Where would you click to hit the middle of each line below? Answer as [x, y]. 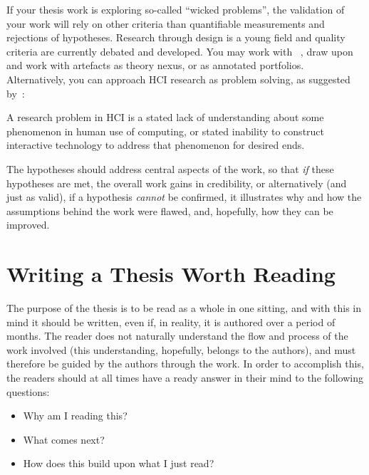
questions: [28, 391]
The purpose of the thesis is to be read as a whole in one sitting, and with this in [184, 308]
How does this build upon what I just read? [119, 463]
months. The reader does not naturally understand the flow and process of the [177, 336]
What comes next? [64, 439]
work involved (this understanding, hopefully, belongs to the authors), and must [181, 349]
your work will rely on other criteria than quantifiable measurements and [166, 23]
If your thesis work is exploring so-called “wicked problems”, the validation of [176, 9]
